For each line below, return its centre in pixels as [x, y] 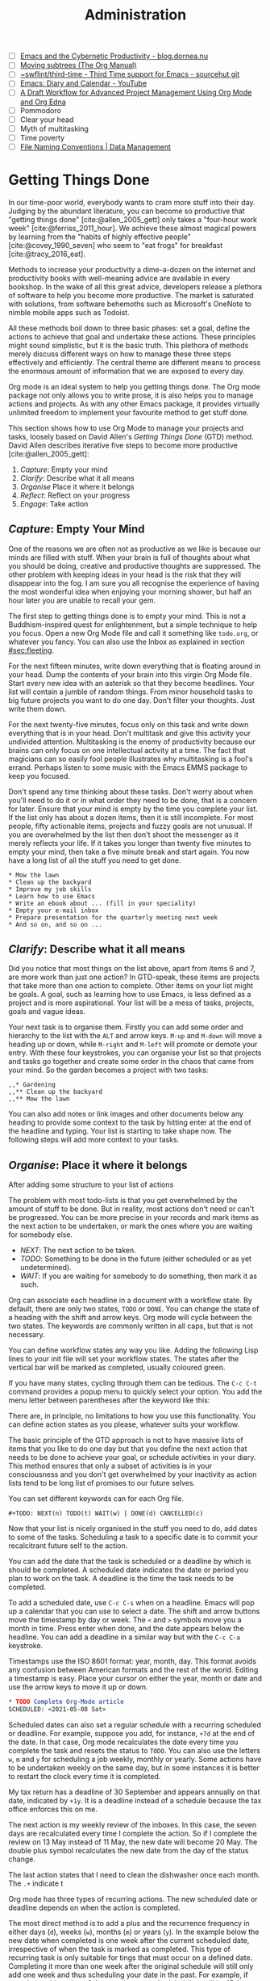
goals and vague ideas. [47, 1012]
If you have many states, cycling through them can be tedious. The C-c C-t [133, 1383]
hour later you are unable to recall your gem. [82, 600]
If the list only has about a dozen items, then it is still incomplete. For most [131, 817]
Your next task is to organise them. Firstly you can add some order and [126, 1027]
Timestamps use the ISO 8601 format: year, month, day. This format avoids [132, 1661]
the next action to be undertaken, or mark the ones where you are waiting [131, 1226]
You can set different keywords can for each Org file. [96, 1499]
